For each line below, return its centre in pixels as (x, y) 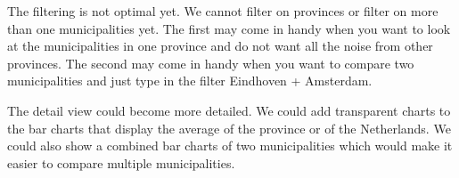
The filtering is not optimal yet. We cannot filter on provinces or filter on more (223, 11)
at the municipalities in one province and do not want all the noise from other (220, 46)
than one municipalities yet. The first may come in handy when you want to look (229, 28)
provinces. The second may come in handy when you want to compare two (211, 63)
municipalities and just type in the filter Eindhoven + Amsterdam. (190, 81)
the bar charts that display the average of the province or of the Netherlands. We (229, 128)
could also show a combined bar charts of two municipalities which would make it (230, 146)
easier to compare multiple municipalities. (121, 162)
